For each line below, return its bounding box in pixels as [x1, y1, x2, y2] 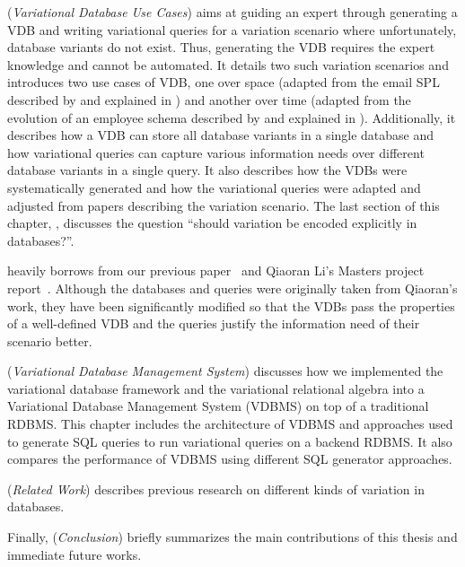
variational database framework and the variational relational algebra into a [7, 379, 425, 397]
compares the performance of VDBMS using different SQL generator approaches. [7, 449, 452, 468]
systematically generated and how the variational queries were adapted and [7, 178, 421, 196]
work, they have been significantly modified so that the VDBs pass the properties [7, 296, 455, 315]
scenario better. [7, 331, 92, 350]
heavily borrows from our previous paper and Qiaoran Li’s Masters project [7, 261, 425, 280]
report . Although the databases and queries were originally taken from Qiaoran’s [7, 278, 458, 297]
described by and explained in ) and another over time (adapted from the [7, 90, 411, 109]
